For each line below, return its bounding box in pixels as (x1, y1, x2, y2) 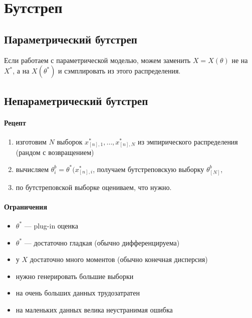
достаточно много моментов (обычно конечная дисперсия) (30, 254, 208, 264)
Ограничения (4, 201, 47, 211)
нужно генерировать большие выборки (16, 270, 134, 281)
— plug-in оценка (24, 220, 78, 230)
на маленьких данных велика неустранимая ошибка (16, 304, 173, 314)
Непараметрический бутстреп (4, 92, 148, 108)
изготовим (16, 136, 47, 146)
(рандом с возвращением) (16, 147, 94, 157)
